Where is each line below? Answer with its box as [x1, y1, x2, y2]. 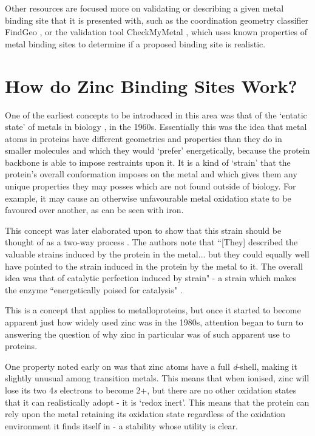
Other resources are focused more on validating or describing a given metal [5, 2, 284, 14]
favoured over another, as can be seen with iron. [5, 203, 184, 216]
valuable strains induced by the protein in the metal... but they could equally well [5, 248, 310, 261]
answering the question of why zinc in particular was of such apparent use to [5, 327, 290, 340]
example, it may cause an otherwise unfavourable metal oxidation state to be [5, 191, 291, 204]
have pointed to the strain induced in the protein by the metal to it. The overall [5, 259, 303, 272]
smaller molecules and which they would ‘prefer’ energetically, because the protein [5, 144, 310, 157]
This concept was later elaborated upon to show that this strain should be [5, 223, 282, 236]
